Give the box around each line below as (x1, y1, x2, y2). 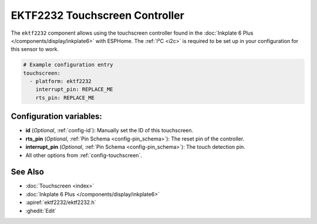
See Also (11, 167, 44, 177)
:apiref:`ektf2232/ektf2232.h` (25, 199, 96, 206)
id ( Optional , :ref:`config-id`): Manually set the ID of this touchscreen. (25, 127, 194, 134)
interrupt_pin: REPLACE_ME (35, 86, 114, 93)
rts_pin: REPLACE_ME (35, 94, 95, 101)
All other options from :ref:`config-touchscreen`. (25, 152, 142, 159)
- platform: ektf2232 (29, 78, 92, 85)
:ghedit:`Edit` (25, 207, 57, 214)
